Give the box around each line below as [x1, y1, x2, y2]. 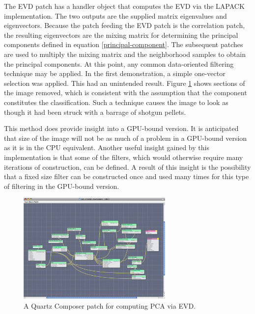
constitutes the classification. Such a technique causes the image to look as [4, 97, 228, 107]
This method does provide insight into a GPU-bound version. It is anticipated [4, 123, 239, 133]
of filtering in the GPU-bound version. [4, 181, 119, 191]
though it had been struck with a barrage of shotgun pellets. [4, 106, 186, 117]
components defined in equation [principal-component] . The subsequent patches [4, 39, 243, 50]
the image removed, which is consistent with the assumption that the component [4, 87, 247, 98]
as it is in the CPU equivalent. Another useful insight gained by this [4, 142, 209, 153]
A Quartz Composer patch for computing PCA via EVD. [24, 300, 196, 311]
